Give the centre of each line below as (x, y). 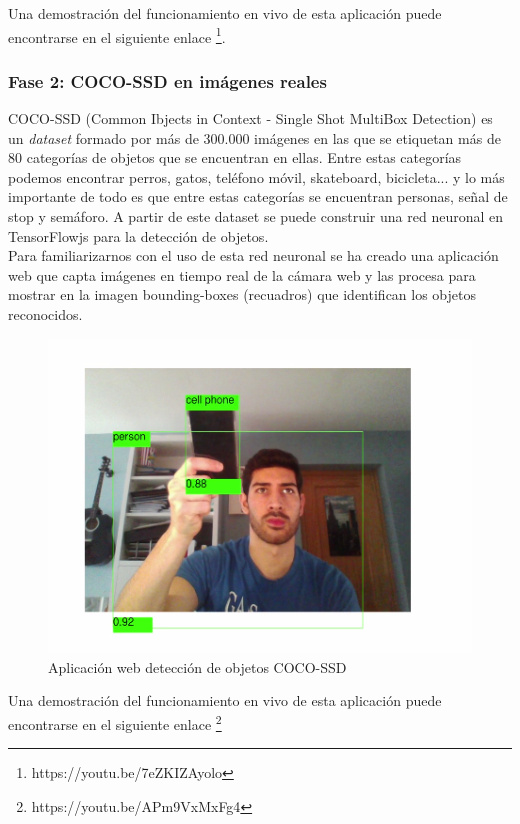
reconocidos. (45, 314)
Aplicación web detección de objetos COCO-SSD (197, 666)
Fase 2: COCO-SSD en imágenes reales (167, 80)
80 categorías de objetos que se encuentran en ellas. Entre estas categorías (235, 157)
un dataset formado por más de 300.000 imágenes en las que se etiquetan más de (254, 137)
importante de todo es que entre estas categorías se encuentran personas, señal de (258, 196)
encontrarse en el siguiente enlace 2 (115, 722)
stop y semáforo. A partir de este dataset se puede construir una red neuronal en (255, 216)
